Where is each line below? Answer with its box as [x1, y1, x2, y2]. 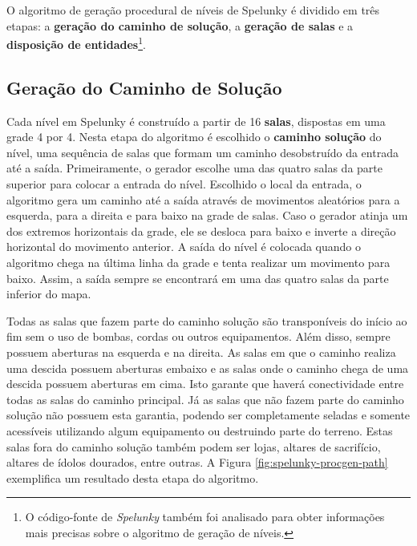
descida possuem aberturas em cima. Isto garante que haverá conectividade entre [6, 375, 404, 392]
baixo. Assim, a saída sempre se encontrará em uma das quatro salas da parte [6, 269, 389, 286]
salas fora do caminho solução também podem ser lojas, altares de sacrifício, [6, 438, 381, 455]
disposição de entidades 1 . [6, 34, 146, 52]
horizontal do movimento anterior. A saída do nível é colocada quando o [6, 238, 361, 255]
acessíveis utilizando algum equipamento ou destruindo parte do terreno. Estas [6, 422, 393, 439]
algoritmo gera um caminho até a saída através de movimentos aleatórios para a [6, 191, 400, 208]
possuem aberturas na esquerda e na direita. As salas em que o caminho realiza [6, 343, 396, 360]
